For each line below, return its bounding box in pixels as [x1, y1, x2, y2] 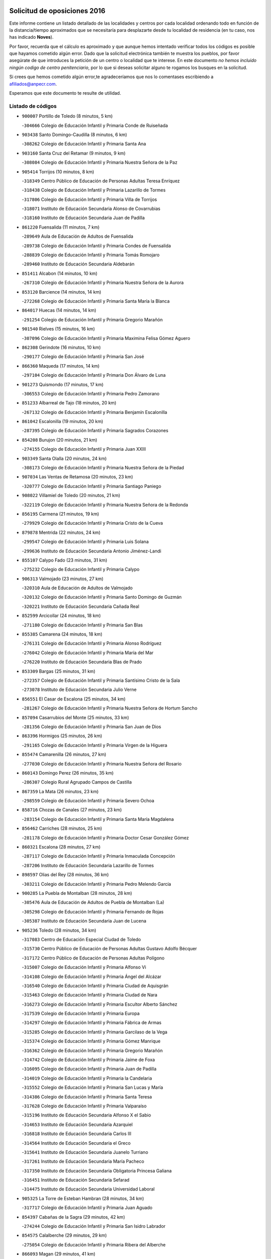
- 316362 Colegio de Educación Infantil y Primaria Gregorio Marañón [22, 1047, 163, 1054]
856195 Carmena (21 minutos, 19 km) [22, 511, 99, 517]
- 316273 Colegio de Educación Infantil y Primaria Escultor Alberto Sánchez [22, 1001, 178, 1007]
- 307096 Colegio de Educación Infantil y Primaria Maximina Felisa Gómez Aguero [22, 335, 191, 341]
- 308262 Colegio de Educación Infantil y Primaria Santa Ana [22, 141, 147, 147]
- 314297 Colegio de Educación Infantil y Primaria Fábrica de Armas [22, 1020, 162, 1026]
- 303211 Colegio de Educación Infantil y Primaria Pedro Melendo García [22, 881, 172, 887]
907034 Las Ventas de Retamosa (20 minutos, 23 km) [22, 474, 133, 480]
